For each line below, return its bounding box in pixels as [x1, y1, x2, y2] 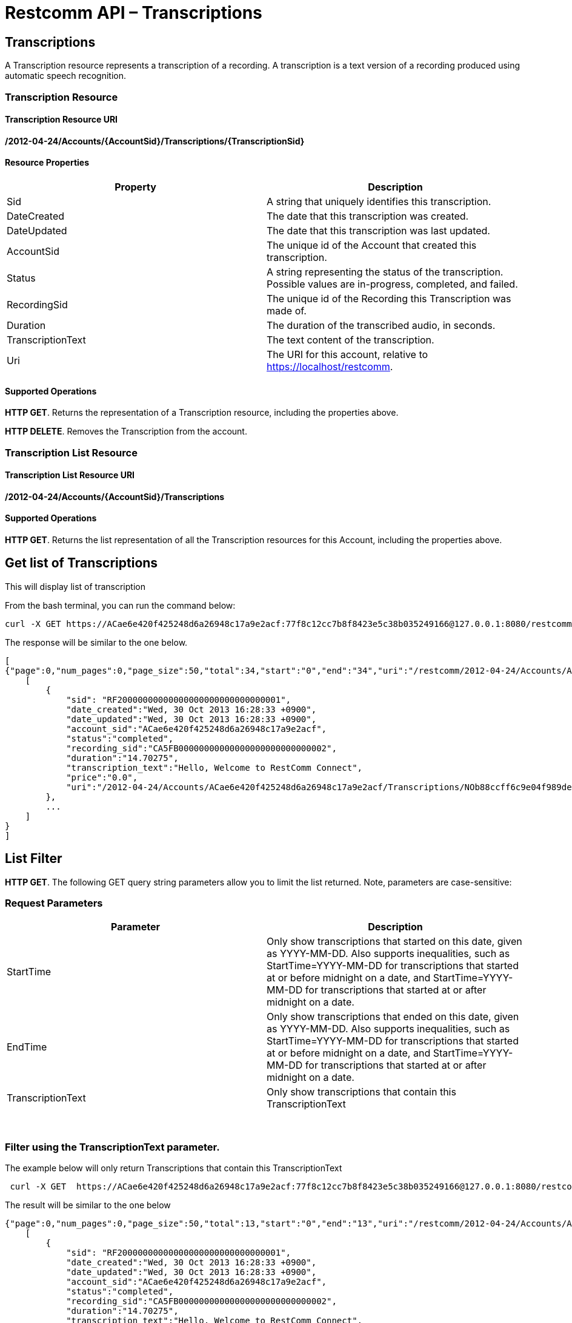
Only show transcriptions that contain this [267, 1086, 456, 1098]
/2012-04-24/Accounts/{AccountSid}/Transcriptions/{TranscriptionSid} [5, 135, 305, 146]
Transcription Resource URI [5, 114, 118, 125]
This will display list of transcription [5, 581, 145, 592]
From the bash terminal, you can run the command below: [5, 600, 236, 611]
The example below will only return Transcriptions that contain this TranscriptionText [5, 1163, 342, 1174]
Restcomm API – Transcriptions [5, 2, 262, 23]
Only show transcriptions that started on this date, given [267, 935, 522, 948]
